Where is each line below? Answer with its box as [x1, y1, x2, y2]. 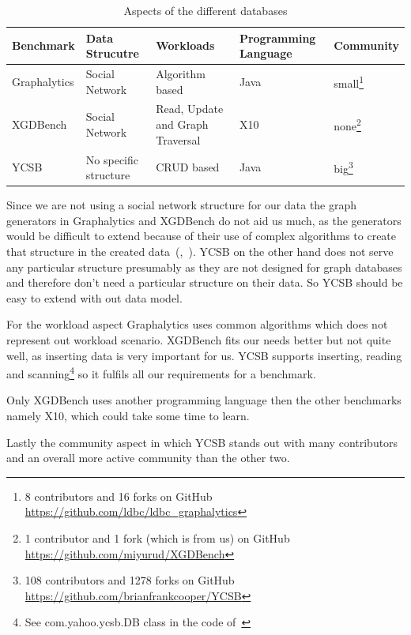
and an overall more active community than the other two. [6, 449, 290, 466]
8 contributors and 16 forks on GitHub [25, 487, 213, 504]
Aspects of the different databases [123, 2, 288, 18]
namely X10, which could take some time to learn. [6, 407, 250, 423]
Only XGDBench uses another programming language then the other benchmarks [6, 392, 402, 408]
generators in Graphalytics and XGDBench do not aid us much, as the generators [6, 212, 402, 228]
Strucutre [85, 45, 139, 62]
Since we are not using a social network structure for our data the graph [6, 197, 357, 213]
